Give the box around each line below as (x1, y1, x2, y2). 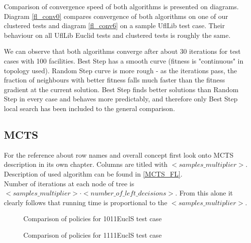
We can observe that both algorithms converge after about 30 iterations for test (4, 46, 241, 56)
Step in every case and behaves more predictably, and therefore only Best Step (4, 94, 238, 104)
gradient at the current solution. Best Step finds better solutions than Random (4, 84, 239, 94)
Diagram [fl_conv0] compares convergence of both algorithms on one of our (4, 11, 228, 21)
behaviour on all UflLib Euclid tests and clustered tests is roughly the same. (4, 30, 231, 40)
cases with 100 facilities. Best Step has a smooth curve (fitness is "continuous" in (4, 55, 244, 65)
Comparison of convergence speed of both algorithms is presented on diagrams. (4, 1, 239, 11)
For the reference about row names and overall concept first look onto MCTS (4, 149, 234, 160)
